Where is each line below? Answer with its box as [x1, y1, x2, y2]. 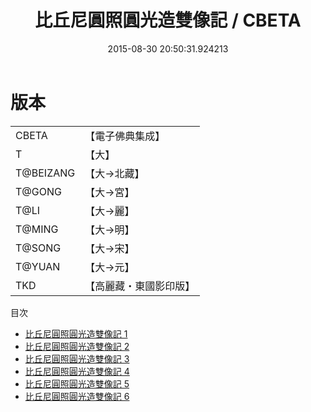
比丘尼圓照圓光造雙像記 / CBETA [34, 9, 302, 32]
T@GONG [15, 184, 62, 198]
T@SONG [15, 241, 62, 255]
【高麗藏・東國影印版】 [84, 279, 196, 293]
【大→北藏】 [84, 166, 145, 180]
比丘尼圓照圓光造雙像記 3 [24, 352, 130, 365]
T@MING [15, 222, 59, 236]
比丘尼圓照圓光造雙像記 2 [24, 340, 130, 352]
